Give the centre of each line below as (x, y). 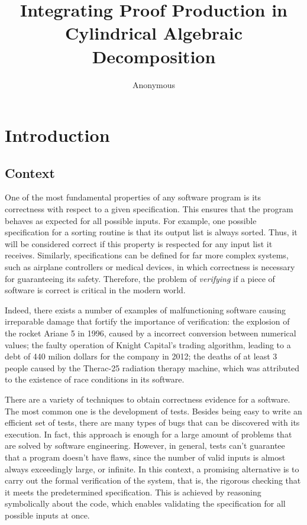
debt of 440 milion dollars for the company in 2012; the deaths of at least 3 (141, 356)
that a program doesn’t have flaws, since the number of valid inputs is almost (145, 457)
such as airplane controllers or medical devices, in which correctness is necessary (150, 267)
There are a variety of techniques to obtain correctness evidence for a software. (148, 399)
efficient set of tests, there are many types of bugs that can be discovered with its (152, 422)
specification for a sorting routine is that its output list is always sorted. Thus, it (151, 232)
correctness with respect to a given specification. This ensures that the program (149, 209)
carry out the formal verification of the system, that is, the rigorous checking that (153, 480)
